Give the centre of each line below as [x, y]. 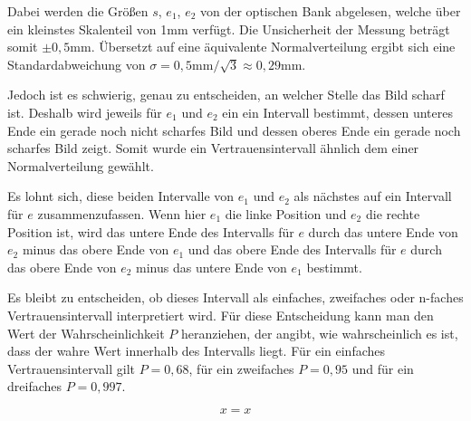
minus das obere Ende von [96, 249]
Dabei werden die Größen [78, 11]
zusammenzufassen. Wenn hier [122, 213]
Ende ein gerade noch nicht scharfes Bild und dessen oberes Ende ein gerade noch [234, 130]
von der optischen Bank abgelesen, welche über [331, 11]
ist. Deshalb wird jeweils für [85, 112]
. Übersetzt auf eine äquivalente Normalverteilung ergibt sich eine [273, 47]
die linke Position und [286, 213]
